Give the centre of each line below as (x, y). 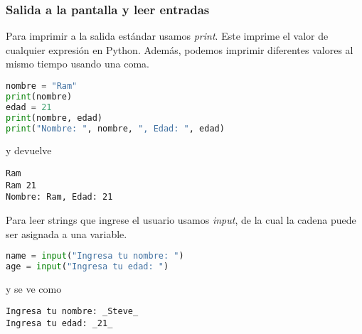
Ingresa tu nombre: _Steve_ (72, 312)
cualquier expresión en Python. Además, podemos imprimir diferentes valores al (180, 49)
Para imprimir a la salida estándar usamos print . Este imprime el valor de (167, 36)
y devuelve (29, 150)
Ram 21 (21, 185)
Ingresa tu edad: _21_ (59, 324)
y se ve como (34, 288)
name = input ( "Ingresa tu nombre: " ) (95, 256)
